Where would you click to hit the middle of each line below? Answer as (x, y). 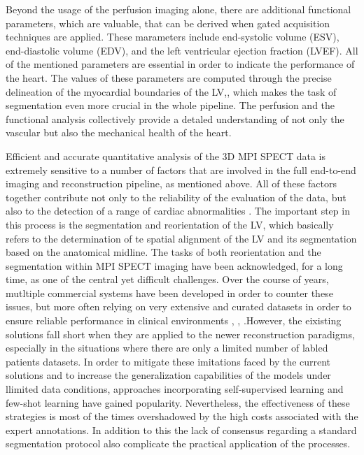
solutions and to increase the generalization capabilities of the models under (168, 375)
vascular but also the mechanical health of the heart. (119, 132)
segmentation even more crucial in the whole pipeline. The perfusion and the (170, 105)
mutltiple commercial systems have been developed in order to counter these (169, 292)
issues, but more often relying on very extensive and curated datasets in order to (178, 306)
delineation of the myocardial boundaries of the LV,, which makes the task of (171, 91)
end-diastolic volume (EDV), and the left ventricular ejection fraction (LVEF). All (182, 50)
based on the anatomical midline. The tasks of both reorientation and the (163, 252)
